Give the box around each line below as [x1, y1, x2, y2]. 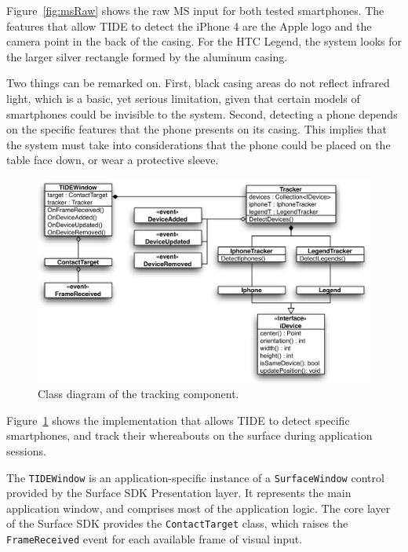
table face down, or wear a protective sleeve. [6, 152, 219, 168]
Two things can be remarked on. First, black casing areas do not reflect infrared [6, 75, 390, 91]
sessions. [6, 442, 46, 459]
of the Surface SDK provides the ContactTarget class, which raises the [6, 515, 348, 532]
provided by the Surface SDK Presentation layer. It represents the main [6, 484, 352, 501]
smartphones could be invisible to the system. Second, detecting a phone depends [6, 105, 398, 122]
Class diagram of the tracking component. [38, 386, 239, 402]
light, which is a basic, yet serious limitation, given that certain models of [6, 90, 360, 106]
